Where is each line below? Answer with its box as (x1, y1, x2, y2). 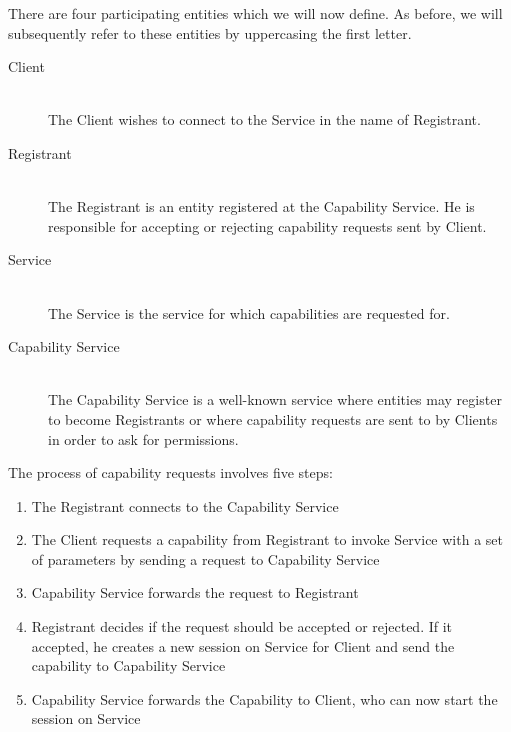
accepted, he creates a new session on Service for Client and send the (31, 635, 455, 656)
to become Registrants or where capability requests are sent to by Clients (48, 408, 498, 429)
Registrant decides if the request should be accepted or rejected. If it (31, 616, 453, 637)
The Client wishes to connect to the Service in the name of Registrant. (48, 109, 481, 130)
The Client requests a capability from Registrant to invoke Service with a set (31, 529, 503, 550)
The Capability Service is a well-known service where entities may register (48, 389, 502, 410)
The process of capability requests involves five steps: (8, 462, 333, 483)
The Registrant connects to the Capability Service (31, 495, 339, 516)
